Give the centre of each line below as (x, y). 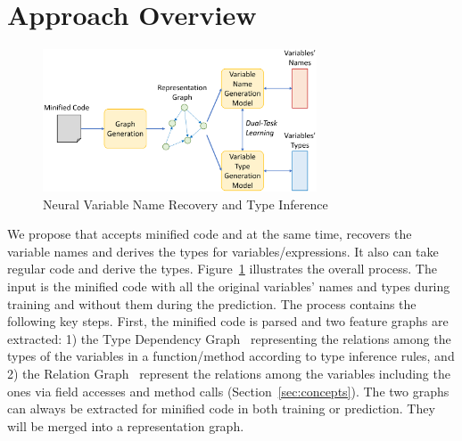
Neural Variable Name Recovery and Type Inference (186, 204)
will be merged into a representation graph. (126, 425)
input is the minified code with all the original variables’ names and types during (229, 286)
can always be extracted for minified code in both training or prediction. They (221, 408)
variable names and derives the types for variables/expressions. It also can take (223, 251)
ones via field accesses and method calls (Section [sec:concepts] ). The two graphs (228, 391)
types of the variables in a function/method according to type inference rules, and (231, 356)
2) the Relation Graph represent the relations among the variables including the (229, 373)
